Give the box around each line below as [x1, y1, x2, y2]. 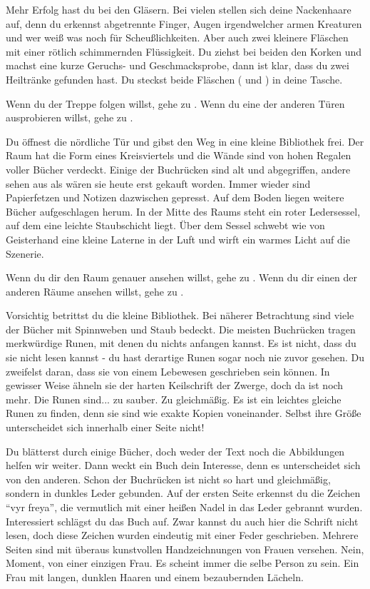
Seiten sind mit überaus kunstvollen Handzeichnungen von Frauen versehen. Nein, [6, 541, 364, 556]
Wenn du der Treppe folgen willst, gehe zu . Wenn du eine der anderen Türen [6, 96, 345, 111]
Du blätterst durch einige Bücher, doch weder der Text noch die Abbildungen [6, 443, 345, 458]
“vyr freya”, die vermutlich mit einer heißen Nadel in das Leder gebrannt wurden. [6, 500, 363, 514]
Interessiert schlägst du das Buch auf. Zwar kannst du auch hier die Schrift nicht [6, 513, 359, 528]
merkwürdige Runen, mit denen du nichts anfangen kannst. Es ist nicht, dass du [6, 336, 356, 351]
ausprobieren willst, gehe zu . [6, 110, 133, 125]
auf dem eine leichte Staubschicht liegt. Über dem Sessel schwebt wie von [6, 218, 325, 233]
